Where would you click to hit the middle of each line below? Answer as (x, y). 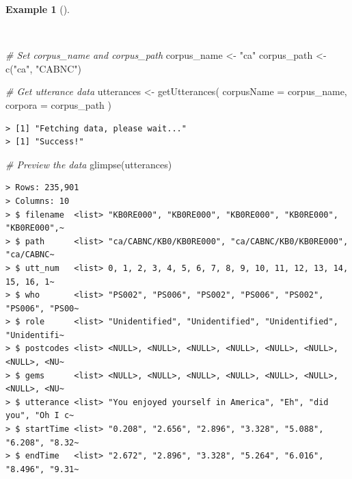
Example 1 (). (38, 9)
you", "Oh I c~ (40, 416)
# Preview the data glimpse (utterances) (89, 164)
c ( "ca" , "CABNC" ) (43, 68)
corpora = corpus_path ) (59, 104)
